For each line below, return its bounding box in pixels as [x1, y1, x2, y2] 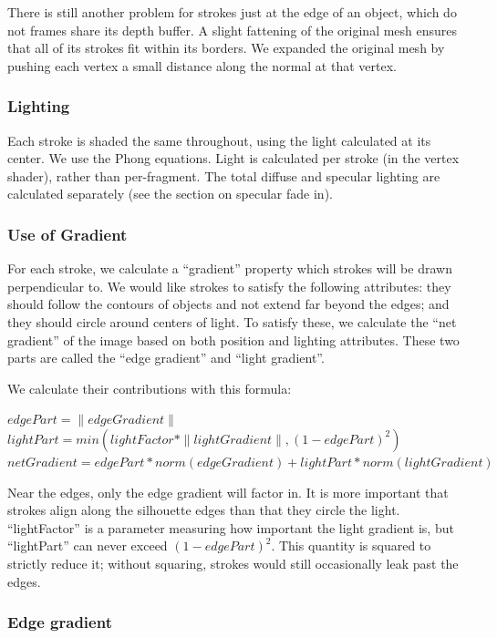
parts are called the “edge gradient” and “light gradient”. [7, 348, 325, 367]
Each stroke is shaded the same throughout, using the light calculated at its [7, 130, 431, 149]
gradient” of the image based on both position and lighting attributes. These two [7, 330, 460, 349]
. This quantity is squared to [271, 536, 431, 555]
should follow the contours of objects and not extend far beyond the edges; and [7, 294, 450, 314]
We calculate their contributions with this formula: [7, 378, 292, 397]
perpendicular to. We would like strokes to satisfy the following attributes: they [7, 276, 451, 295]
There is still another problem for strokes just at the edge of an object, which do [7, 3, 457, 21]
